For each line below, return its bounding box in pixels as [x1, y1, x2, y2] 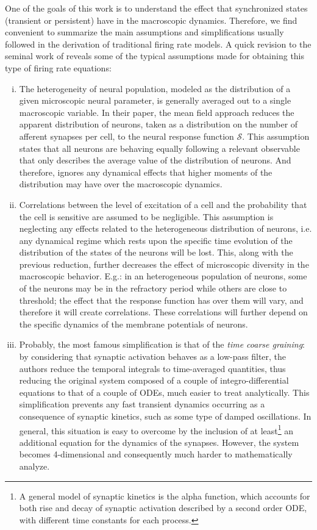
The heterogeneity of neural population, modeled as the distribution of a [19, 82, 291, 95]
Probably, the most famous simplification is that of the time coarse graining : [19, 338, 305, 351]
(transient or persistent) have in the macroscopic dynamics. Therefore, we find [5, 13, 297, 26]
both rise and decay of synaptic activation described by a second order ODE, [19, 501, 307, 514]
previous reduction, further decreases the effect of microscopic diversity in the [19, 257, 309, 270]
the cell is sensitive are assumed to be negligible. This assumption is [19, 210, 274, 223]
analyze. [19, 460, 50, 473]
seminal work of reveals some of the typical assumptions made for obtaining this [5, 49, 305, 62]
